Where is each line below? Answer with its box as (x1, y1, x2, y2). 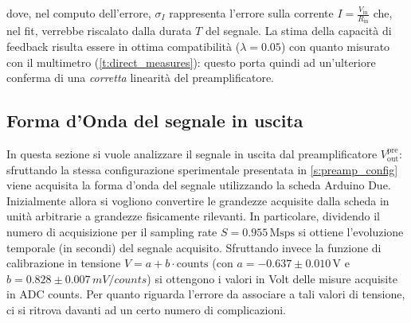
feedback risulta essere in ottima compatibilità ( (6, 38, 241, 55)
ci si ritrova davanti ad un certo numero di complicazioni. (6, 301, 287, 317)
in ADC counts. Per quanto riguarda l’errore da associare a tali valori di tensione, (6, 286, 405, 302)
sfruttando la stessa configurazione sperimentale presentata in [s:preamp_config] (6, 161, 398, 177)
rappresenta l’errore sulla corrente (169, 5, 334, 21)
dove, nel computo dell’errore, (6, 5, 151, 21)
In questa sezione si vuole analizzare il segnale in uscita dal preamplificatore (6, 146, 378, 162)
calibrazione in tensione (6, 255, 121, 271)
